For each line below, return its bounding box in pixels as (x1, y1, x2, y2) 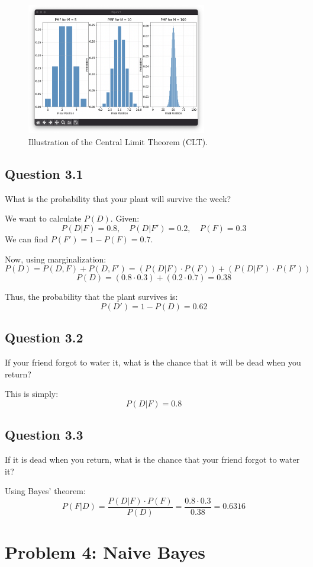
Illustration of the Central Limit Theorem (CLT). (28, 135, 208, 148)
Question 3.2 (5, 328, 83, 347)
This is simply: (5, 387, 59, 400)
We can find (5, 232, 49, 245)
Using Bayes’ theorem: (5, 485, 86, 497)
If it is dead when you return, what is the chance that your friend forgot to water (5, 453, 300, 465)
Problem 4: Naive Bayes (5, 539, 205, 563)
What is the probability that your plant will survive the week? (5, 192, 231, 204)
